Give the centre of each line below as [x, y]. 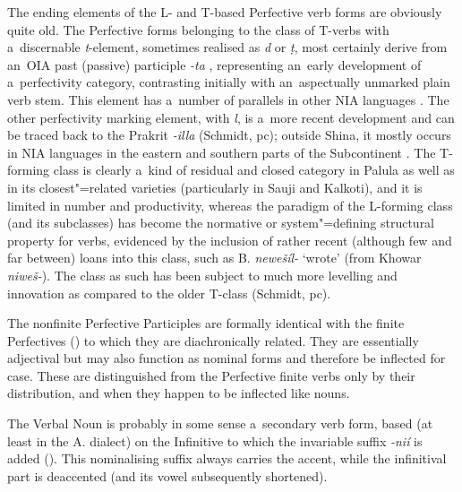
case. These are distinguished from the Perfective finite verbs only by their [211, 375]
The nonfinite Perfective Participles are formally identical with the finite [206, 323]
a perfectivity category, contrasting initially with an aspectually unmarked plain [229, 82]
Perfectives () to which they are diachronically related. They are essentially [213, 340]
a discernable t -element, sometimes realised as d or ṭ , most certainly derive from [227, 47]
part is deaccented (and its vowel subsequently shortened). [167, 475]
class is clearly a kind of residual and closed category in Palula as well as [254, 170]
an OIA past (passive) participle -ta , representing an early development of [214, 64]
